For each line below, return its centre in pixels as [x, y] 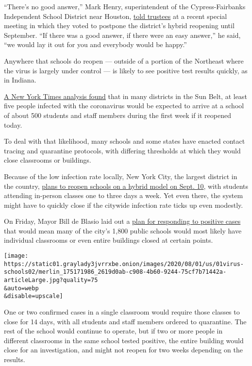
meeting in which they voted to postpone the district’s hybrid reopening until [119, 25]
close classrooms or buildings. [48, 160]
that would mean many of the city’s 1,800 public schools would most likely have [123, 230]
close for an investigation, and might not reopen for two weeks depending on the [123, 350]
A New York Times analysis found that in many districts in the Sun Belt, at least [126, 96]
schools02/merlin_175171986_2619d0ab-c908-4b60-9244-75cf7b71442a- [115, 272]
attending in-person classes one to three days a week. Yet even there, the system [124, 195]
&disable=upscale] [34, 296]
